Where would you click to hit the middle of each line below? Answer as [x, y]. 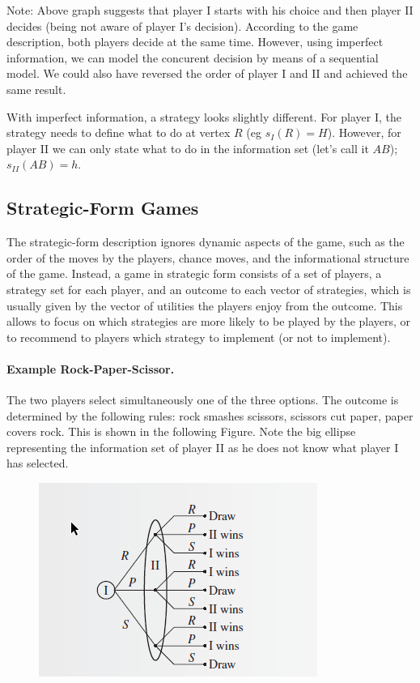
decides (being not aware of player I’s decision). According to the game [182, 26]
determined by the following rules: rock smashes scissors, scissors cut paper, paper [210, 415]
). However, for [364, 132]
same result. [36, 89]
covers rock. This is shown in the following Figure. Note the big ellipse [181, 431]
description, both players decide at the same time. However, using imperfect [195, 42]
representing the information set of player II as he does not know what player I [203, 447]
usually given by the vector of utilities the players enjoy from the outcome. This [205, 305]
